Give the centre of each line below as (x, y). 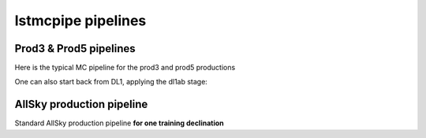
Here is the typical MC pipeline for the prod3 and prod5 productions (125, 68)
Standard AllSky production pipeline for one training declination (119, 123)
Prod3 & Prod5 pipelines (75, 48)
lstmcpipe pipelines (80, 21)
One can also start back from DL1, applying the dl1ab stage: (111, 82)
